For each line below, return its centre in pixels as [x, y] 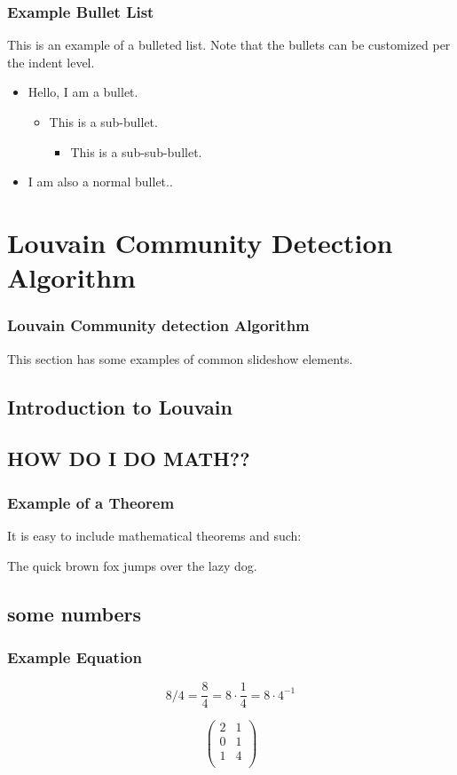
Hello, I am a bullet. [83, 92]
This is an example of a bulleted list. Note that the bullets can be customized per [229, 45]
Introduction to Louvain [120, 406]
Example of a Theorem [91, 502]
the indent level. [51, 62]
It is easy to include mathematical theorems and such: [154, 535]
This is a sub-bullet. [103, 122]
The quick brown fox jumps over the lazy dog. [132, 565]
